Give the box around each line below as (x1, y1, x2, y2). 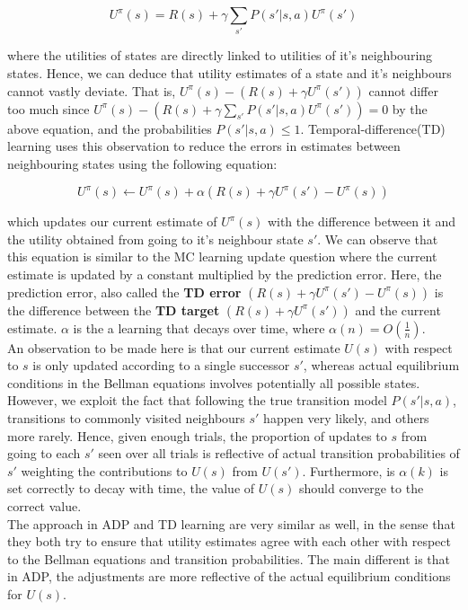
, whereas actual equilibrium (303, 356, 460, 375)
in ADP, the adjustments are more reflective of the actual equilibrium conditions (7, 567, 451, 586)
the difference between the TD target (7, 300, 220, 319)
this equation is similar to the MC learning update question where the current (7, 247, 437, 266)
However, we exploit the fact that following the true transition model (7, 391, 387, 410)
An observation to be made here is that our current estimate (7, 338, 340, 357)
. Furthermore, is (302, 461, 395, 480)
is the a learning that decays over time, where (73, 318, 325, 337)
